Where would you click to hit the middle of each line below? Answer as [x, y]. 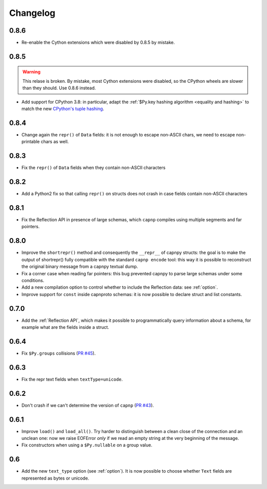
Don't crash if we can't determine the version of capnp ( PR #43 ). [88, 405]
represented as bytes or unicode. [55, 478]
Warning [31, 72]
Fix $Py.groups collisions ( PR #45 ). [59, 353]
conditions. [33, 280]
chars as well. [55, 142]
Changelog [32, 13]
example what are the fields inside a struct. [65, 327]
